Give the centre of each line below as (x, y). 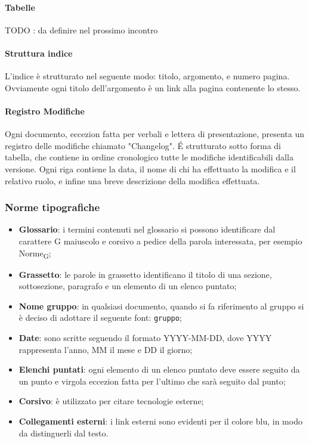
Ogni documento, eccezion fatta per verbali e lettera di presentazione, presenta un (154, 134)
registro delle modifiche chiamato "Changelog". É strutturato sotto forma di (143, 145)
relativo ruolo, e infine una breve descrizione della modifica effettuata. (132, 180)
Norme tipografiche (52, 207)
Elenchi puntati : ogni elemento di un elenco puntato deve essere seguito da (159, 369)
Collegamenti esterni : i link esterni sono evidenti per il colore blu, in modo (160, 421)
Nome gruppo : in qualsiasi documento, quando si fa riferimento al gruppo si (161, 306)
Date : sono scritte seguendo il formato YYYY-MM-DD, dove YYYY (145, 338)
